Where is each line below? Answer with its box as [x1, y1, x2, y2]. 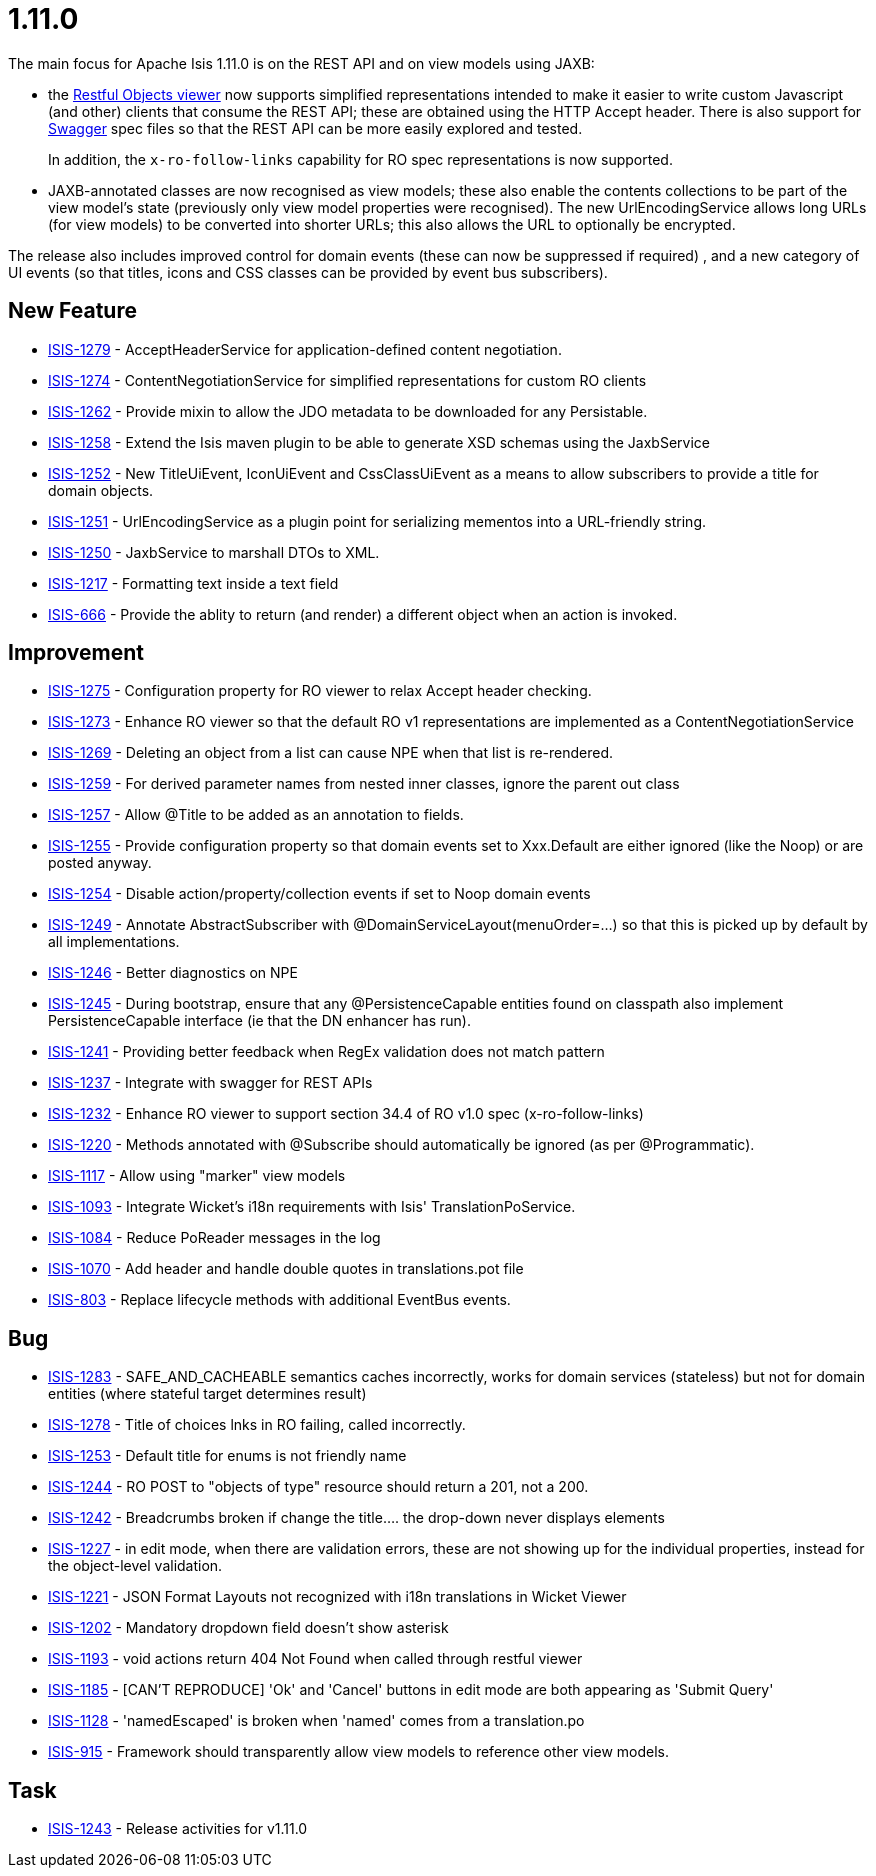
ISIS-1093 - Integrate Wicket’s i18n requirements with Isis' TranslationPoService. [48, 1198, 576, 1216]
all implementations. [48, 933, 180, 951]
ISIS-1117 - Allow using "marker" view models [48, 1167, 346, 1185]
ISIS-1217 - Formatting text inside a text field [48, 574, 339, 592]
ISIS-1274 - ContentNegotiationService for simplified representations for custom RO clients [48, 371, 647, 389]
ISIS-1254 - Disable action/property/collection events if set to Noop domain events [48, 885, 591, 903]
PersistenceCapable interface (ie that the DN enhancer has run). [48, 1012, 471, 1030]
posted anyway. [48, 854, 152, 872]
